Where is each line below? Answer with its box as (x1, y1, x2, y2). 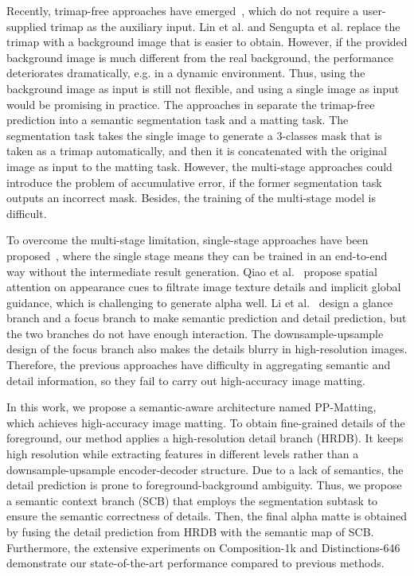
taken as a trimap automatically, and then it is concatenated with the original (6, 142, 387, 159)
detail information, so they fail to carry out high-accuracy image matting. (6, 372, 365, 388)
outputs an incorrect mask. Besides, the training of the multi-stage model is (6, 189, 376, 206)
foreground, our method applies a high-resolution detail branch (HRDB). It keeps (6, 430, 404, 446)
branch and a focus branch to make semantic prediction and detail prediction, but (6, 309, 407, 326)
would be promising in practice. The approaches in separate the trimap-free (6, 95, 375, 112)
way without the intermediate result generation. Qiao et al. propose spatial (6, 263, 377, 279)
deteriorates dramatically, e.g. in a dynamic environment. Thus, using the (6, 64, 365, 81)
